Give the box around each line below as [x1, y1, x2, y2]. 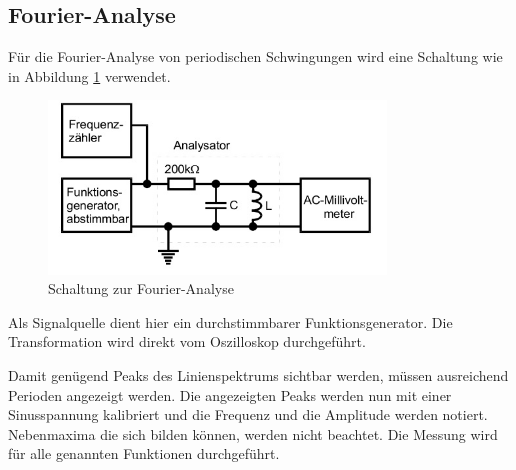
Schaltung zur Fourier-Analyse [48, 278, 234, 299]
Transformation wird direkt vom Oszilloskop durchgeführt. [8, 331, 366, 352]
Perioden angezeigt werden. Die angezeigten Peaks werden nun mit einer [8, 384, 452, 405]
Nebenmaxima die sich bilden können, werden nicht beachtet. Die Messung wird [8, 423, 498, 444]
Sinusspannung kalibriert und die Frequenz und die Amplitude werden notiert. [8, 404, 488, 425]
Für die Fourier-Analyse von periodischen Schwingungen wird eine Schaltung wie [8, 46, 503, 67]
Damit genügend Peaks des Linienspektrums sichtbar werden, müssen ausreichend [8, 364, 509, 385]
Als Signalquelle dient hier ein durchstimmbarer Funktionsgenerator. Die [8, 311, 453, 332]
